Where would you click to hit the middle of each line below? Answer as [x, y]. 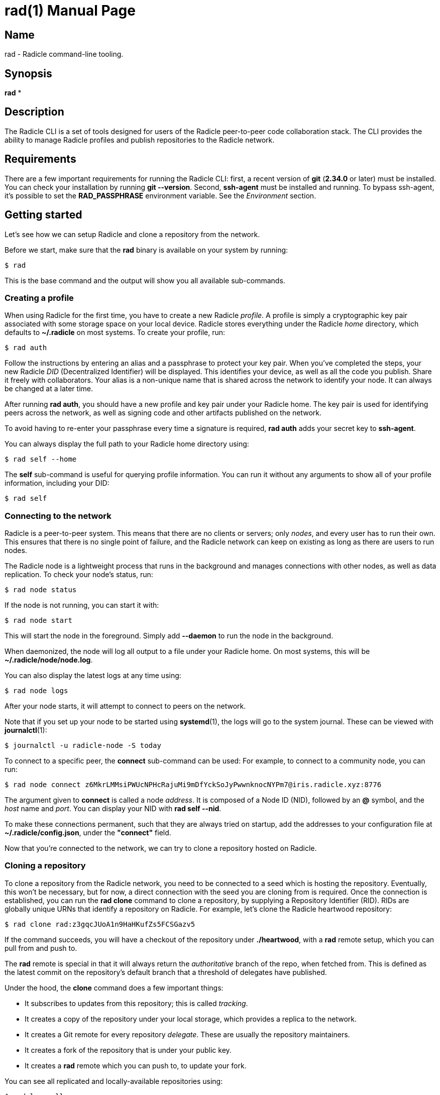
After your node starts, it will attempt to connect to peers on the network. [125, 706]
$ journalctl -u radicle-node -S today [83, 746]
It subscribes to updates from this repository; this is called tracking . [136, 1003]
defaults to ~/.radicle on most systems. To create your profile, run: [115, 333]
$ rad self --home [41, 459]
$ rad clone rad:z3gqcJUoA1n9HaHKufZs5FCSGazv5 [100, 924]
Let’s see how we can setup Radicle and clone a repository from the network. [132, 234]
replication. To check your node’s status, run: [79, 575]
